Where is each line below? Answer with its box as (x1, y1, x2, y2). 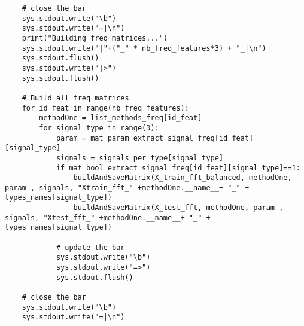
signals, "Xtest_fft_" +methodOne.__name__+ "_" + (5, 213, 211, 222)
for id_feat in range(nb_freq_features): (22, 103, 189, 112)
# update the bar (56, 243, 125, 252)
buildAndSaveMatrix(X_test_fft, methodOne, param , (73, 203, 284, 212)
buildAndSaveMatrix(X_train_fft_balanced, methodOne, (73, 173, 292, 182)
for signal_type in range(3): (39, 123, 159, 132)
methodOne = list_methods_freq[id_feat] (39, 114, 202, 123)
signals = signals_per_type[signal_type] (56, 153, 224, 162)
